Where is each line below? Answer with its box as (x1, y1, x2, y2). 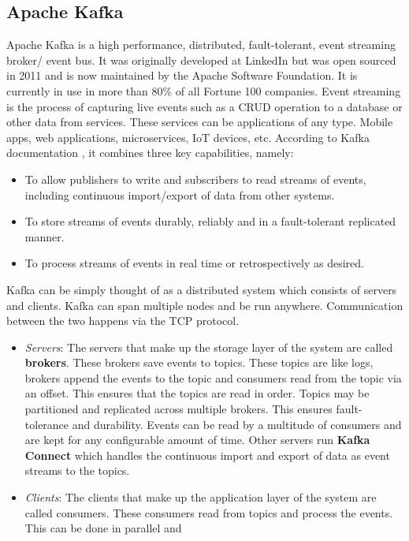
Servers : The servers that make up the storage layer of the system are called (24, 338, 393, 355)
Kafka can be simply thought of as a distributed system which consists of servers (6, 281, 397, 297)
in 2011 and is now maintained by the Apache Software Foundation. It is (6, 67, 358, 84)
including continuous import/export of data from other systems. (24, 186, 335, 203)
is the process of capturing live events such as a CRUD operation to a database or (6, 98, 403, 114)
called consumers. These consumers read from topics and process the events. (24, 504, 393, 520)
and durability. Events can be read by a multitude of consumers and (72, 416, 402, 432)
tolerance (24, 416, 69, 432)
